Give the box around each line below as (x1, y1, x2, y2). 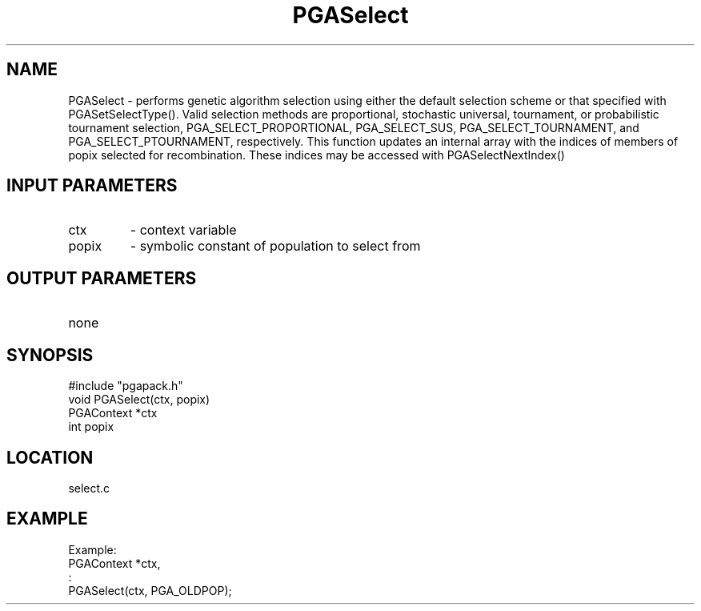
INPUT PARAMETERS (6, 175, 178, 196)
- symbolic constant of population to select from (130, 238, 421, 255)
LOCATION (6, 447, 94, 468)
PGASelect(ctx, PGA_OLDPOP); (68, 583, 232, 597)
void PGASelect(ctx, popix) (68, 392, 210, 407)
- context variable (130, 222, 237, 239)
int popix (68, 420, 114, 434)
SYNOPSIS (6, 344, 94, 365)
